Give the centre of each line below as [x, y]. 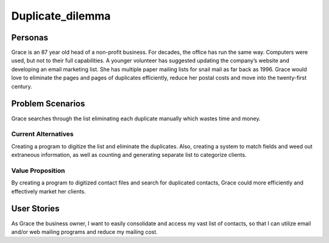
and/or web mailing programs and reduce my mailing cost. [84, 231]
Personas [30, 38]
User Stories [35, 209]
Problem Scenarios [48, 104]
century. [22, 86]
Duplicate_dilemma [61, 16]
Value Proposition [38, 170]
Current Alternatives [42, 134]
